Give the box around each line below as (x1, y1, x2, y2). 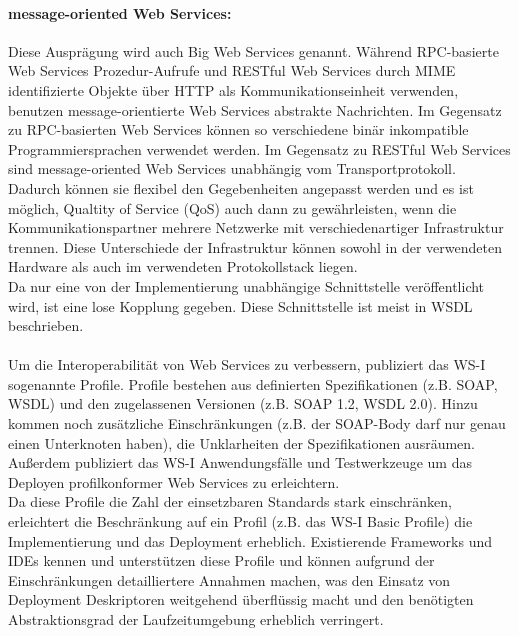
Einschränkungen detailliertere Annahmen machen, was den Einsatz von (8, 569, 451, 590)
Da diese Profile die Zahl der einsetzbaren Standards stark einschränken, (8, 491, 452, 512)
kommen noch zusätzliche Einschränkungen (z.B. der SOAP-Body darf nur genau (8, 413, 506, 434)
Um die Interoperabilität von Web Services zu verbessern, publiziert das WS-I (8, 354, 486, 375)
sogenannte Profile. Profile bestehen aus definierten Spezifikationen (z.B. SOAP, (8, 373, 498, 394)
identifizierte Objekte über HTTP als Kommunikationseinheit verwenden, (8, 79, 459, 100)
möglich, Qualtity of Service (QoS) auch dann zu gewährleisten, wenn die (8, 197, 457, 218)
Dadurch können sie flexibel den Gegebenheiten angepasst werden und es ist (8, 177, 474, 198)
